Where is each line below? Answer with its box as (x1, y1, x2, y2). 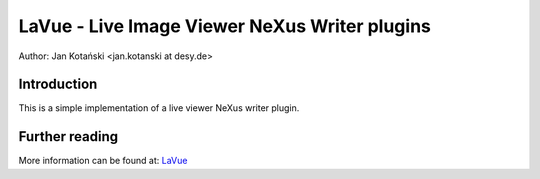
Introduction (18, 76, 98, 93)
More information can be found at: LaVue (18, 155, 188, 167)
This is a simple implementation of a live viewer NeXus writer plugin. (18, 102, 300, 114)
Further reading (18, 128, 119, 145)
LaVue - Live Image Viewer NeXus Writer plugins (18, 15, 432, 37)
